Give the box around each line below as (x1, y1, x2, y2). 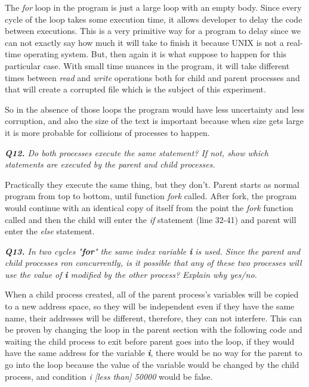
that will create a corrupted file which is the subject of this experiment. (5, 83, 266, 95)
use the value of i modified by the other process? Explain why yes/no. (5, 268, 257, 280)
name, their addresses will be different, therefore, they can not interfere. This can (5, 311, 302, 324)
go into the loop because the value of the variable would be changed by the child (5, 358, 299, 371)
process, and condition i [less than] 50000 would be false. (5, 370, 213, 382)
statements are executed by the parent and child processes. (5, 158, 215, 171)
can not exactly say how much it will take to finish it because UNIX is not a (5, 36, 284, 48)
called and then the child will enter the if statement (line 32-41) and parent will (5, 213, 296, 225)
